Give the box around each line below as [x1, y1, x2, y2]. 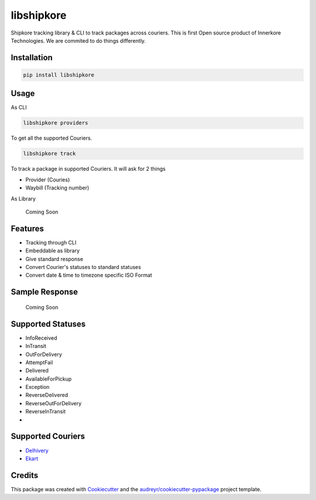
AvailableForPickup [25, 375, 72, 382]
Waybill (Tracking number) [25, 184, 90, 191]
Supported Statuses [11, 319, 86, 329]
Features [11, 223, 44, 233]
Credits [11, 470, 39, 480]
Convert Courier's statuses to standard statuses [25, 264, 142, 271]
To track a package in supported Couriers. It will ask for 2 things [11, 165, 166, 173]
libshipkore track [23, 150, 76, 157]
